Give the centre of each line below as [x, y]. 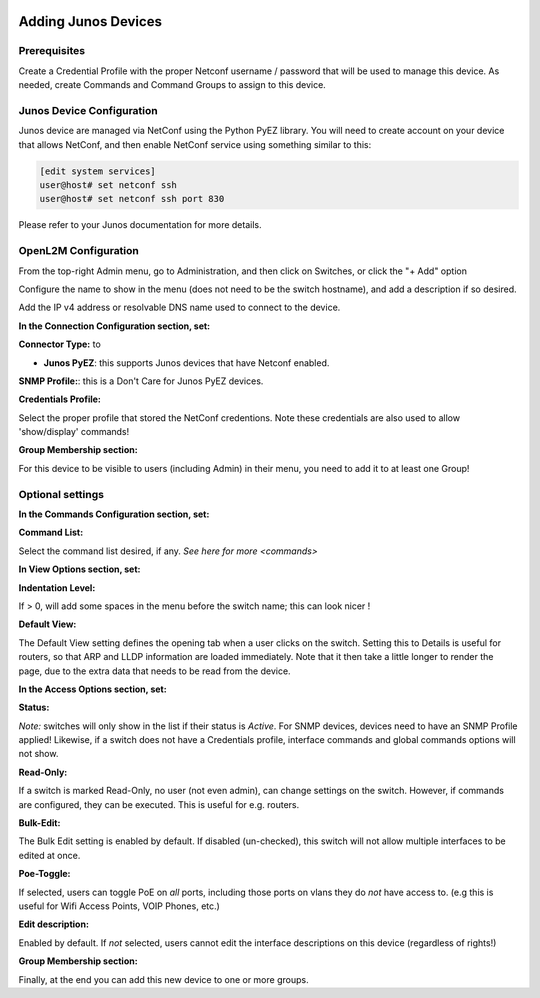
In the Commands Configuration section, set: [114, 514]
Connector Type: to [60, 344]
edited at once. [49, 855]
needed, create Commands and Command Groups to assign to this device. [172, 85]
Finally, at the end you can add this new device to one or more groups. [163, 979]
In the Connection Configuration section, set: [114, 326]
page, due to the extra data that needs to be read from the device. [154, 671]
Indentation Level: [57, 587]
